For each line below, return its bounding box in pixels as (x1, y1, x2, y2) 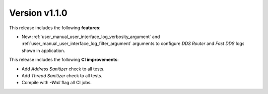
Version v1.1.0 (9, 7, 67, 18)
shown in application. (21, 47, 66, 53)
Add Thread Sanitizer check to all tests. (21, 72, 103, 79)
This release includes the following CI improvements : (9, 57, 119, 63)
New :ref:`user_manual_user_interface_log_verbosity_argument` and (21, 34, 160, 40)
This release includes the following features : (9, 25, 101, 31)
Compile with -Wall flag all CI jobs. (21, 80, 92, 86)
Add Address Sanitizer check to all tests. (21, 66, 105, 72)
